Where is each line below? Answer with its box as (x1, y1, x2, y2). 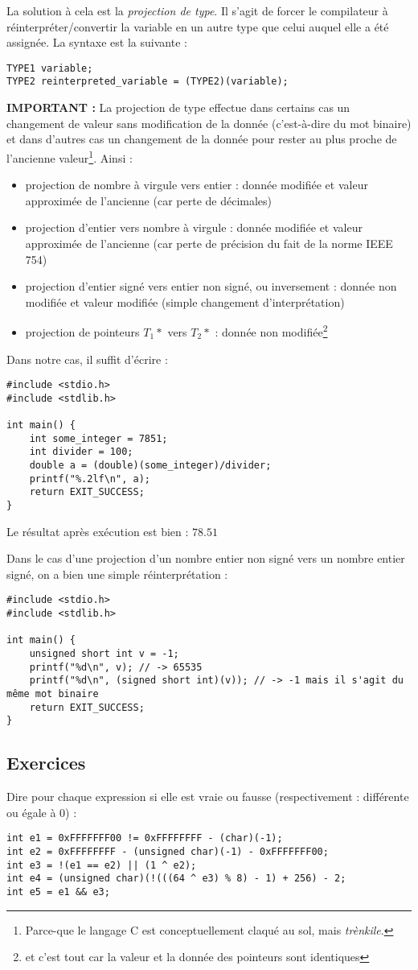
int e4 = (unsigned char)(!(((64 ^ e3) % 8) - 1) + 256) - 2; (6, 873, 346, 885)
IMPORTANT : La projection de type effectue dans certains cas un (6, 99, 350, 116)
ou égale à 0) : (6, 803, 77, 820)
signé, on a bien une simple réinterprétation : (6, 565, 228, 582)
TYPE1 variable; (6, 62, 93, 74)
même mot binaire (6, 688, 99, 700)
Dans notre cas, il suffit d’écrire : (6, 350, 168, 367)
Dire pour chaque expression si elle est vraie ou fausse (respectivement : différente (6, 788, 409, 805)
